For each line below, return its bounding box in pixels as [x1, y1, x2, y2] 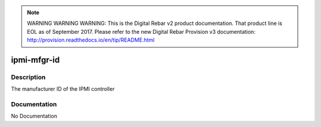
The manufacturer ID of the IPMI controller [11, 85, 115, 93]
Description [11, 73, 46, 81]
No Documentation [11, 113, 58, 120]
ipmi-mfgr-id [11, 55, 60, 65]
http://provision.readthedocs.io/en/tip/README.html [27, 36, 155, 44]
